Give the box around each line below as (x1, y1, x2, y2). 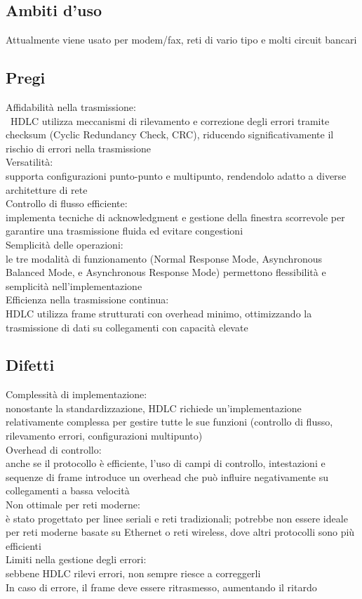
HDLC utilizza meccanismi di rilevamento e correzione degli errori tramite (10, 113, 330, 128)
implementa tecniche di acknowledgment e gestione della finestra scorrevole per (6, 209, 345, 224)
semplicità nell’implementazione (6, 278, 142, 293)
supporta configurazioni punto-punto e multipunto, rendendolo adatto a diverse (6, 168, 347, 183)
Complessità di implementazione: (6, 387, 147, 402)
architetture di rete (6, 182, 88, 197)
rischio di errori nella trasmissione (6, 140, 152, 155)
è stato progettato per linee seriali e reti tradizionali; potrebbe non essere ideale (6, 511, 348, 525)
